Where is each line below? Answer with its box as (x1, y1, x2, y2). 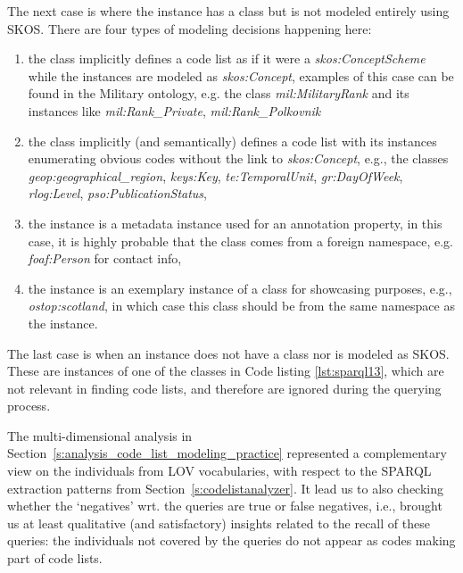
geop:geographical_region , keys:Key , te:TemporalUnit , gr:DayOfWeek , (28, 166, 403, 185)
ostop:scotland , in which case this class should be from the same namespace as (28, 296, 455, 315)
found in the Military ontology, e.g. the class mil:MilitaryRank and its (28, 84, 409, 103)
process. (7, 396, 51, 415)
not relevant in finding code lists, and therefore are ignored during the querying (7, 378, 442, 397)
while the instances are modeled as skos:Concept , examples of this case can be (28, 66, 454, 85)
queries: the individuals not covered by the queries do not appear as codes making (7, 531, 456, 550)
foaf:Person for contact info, (28, 249, 182, 268)
